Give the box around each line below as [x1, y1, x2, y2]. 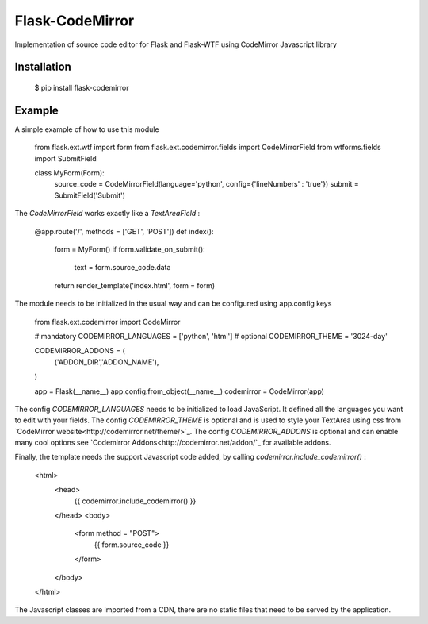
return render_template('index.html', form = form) [54, 280, 216, 290]
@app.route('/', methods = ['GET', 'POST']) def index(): [34, 226, 214, 236]
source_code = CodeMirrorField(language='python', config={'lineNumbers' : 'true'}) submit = [54, 179, 360, 189]
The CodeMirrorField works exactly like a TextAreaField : [14, 209, 201, 218]
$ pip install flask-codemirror [34, 83, 129, 92]
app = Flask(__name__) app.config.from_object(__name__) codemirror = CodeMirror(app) [34, 386, 325, 396]
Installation [14, 60, 71, 74]
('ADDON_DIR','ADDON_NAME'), [54, 357, 159, 367]
